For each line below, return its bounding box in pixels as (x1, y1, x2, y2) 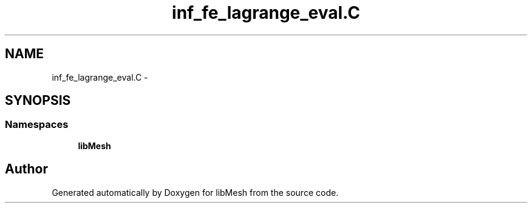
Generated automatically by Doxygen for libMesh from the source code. (52, 187, 339, 198)
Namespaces (5, 118, 69, 131)
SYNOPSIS (5, 93, 71, 109)
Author (5, 161, 48, 177)
